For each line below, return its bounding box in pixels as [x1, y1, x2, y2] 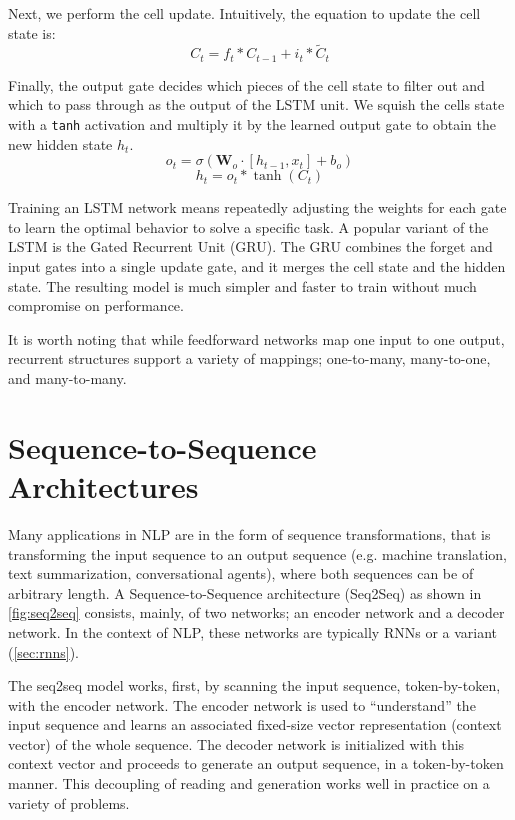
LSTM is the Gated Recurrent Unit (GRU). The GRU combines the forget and [8, 236, 493, 257]
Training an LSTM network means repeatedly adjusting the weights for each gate [8, 197, 507, 218]
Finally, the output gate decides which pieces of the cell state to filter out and [8, 74, 485, 95]
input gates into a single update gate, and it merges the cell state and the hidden [8, 256, 506, 277]
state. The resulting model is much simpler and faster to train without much [8, 275, 477, 296]
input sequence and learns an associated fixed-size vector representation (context [8, 714, 502, 735]
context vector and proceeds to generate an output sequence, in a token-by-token [8, 753, 504, 774]
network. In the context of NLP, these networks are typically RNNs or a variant [8, 621, 498, 642]
